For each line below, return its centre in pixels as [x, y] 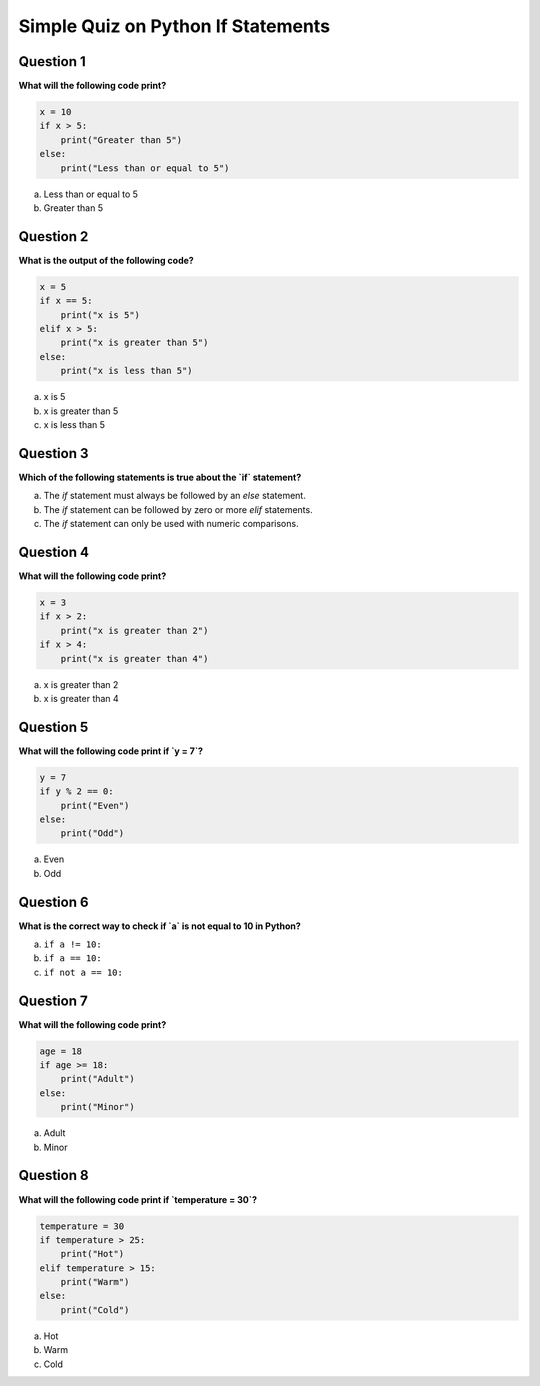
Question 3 [53, 453]
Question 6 [53, 901]
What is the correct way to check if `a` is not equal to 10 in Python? [160, 926]
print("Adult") [97, 1079]
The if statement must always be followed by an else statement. [175, 496]
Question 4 [54, 551]
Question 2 [53, 236]
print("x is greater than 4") [134, 658]
